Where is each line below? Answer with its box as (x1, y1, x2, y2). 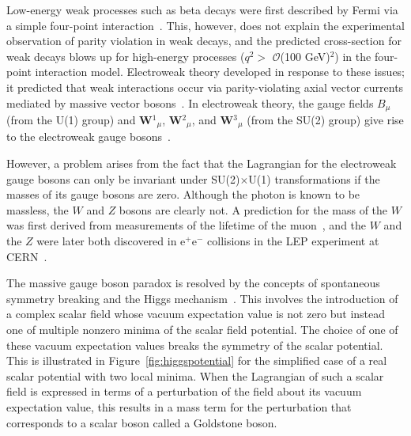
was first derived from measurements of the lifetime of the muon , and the (6, 217, 367, 233)
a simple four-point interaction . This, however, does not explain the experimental (6, 17, 405, 33)
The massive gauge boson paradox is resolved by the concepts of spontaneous (6, 275, 380, 291)
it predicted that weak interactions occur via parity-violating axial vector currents (6, 78, 404, 95)
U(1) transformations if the (248, 170, 380, 187)
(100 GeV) (280, 47, 330, 64)
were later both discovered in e (36, 233, 186, 249)
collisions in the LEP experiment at (207, 233, 379, 249)
